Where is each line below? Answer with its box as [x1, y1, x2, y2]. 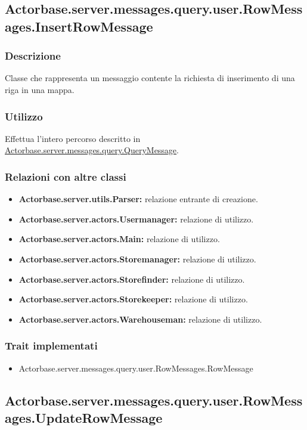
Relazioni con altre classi [5, 169, 126, 184]
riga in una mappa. [5, 83, 75, 95]
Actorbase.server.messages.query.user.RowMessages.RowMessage [18, 361, 253, 374]
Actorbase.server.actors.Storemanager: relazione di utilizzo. [18, 252, 256, 265]
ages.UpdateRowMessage [5, 408, 163, 426]
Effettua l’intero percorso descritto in [5, 132, 141, 144]
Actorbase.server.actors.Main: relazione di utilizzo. [18, 233, 220, 245]
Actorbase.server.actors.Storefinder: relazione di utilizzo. [18, 273, 245, 285]
